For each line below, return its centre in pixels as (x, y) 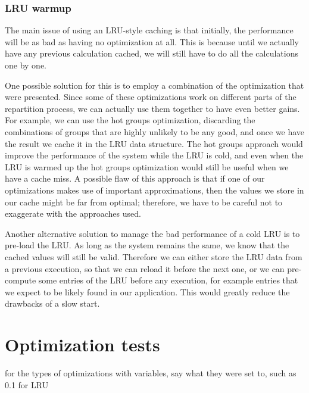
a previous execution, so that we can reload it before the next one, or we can (145, 268)
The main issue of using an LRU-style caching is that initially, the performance (149, 30)
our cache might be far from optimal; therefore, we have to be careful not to (144, 202)
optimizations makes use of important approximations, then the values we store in (154, 190)
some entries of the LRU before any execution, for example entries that (168, 280)
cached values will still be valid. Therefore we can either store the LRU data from (154, 256)
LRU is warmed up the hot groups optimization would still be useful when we (147, 166)
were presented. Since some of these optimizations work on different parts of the (151, 97)
